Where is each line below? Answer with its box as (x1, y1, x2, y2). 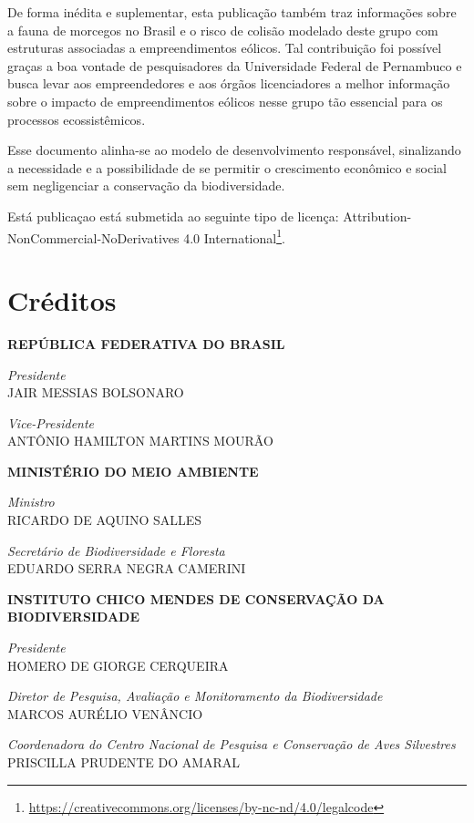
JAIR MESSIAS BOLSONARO (7, 383, 184, 402)
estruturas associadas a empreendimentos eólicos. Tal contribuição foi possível (7, 38, 442, 57)
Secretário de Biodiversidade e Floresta (7, 540, 225, 560)
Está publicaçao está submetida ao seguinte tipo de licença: (7, 206, 339, 225)
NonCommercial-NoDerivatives (7, 228, 180, 247)
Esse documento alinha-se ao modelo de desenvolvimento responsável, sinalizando (7, 140, 461, 159)
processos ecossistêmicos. (7, 109, 146, 129)
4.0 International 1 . (183, 225, 285, 247)
